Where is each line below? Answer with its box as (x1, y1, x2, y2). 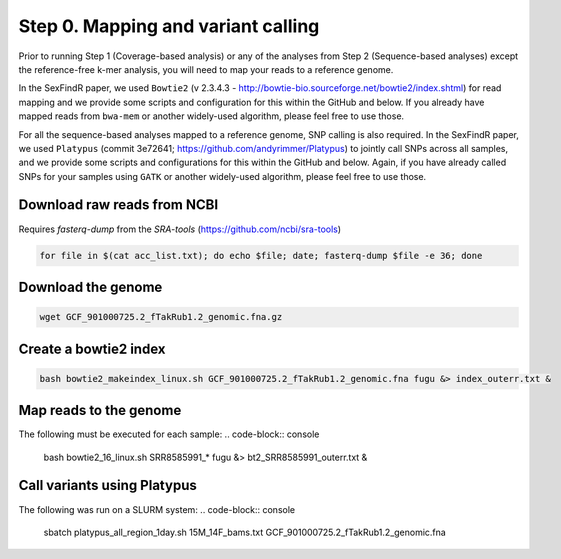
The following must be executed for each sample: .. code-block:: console (18, 428, 320, 440)
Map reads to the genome (18, 402, 182, 419)
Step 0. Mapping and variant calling (18, 15, 320, 37)
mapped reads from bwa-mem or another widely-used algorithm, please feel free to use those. (18, 110, 405, 122)
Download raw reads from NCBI (18, 196, 219, 214)
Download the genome (18, 278, 163, 295)
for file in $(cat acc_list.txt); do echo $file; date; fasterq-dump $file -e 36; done (39, 250, 483, 261)
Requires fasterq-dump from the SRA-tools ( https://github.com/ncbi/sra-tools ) (18, 223, 342, 235)
